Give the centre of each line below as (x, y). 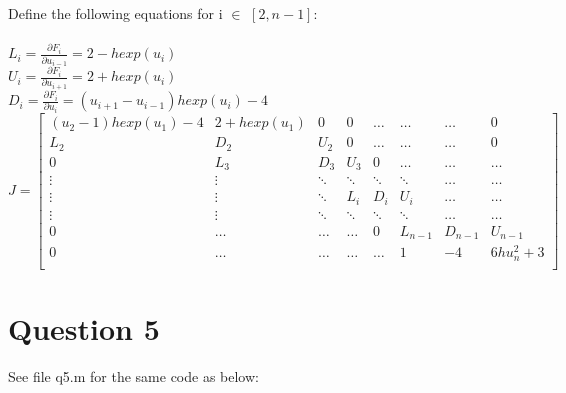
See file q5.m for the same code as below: (133, 375)
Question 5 (84, 327)
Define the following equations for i (115, 13)
